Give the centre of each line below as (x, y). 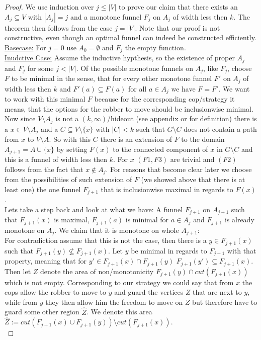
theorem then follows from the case (59, 27)
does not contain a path (220, 129)
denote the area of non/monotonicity (97, 271)
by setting (72, 149)
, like (211, 68)
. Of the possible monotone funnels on (135, 68)
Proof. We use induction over (49, 7)
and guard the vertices (149, 292)
